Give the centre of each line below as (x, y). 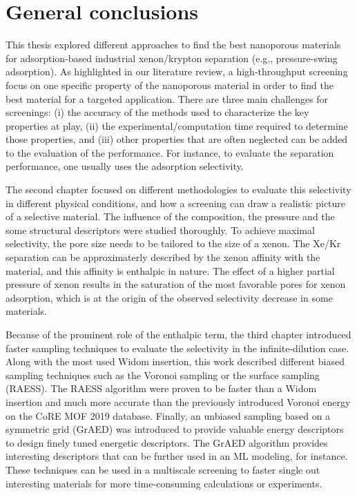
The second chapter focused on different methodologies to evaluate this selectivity (178, 190)
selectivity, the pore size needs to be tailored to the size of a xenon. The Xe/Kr (173, 243)
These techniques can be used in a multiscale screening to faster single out (163, 469)
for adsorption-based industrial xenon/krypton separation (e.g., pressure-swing (172, 58)
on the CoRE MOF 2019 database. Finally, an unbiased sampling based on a (168, 415)
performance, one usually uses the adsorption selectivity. (125, 166)
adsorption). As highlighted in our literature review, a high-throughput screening (177, 71)
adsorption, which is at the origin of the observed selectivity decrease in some (169, 297)
